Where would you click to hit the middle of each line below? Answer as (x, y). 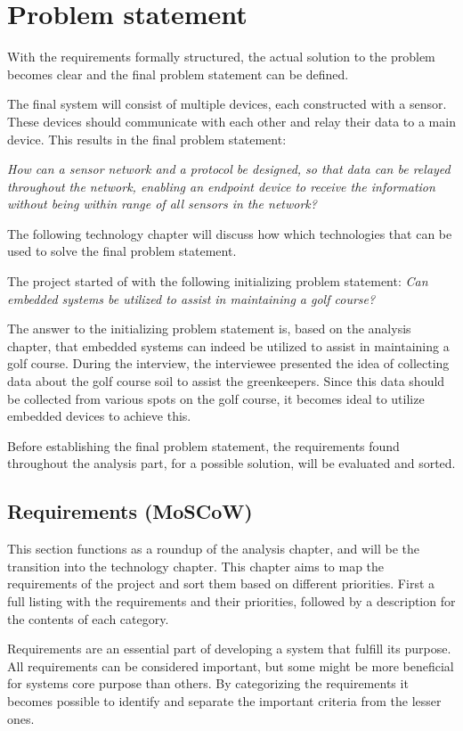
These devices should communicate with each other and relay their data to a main (231, 121)
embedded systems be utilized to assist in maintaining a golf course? (191, 298)
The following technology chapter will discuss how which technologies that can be (230, 233)
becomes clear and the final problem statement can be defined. (178, 74)
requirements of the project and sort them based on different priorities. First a (221, 583)
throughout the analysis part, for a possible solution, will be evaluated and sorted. (231, 463)
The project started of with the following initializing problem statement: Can (218, 281)
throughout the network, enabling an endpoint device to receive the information (221, 186)
